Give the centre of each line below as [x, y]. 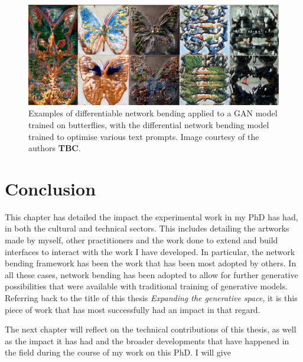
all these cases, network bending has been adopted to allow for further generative [151, 274]
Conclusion [50, 188]
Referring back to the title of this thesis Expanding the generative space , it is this [151, 298]
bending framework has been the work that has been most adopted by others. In [151, 263]
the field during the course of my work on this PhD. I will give [118, 352]
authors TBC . [55, 148]
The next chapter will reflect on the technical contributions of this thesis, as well [151, 329]
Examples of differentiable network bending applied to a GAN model [153, 113]
